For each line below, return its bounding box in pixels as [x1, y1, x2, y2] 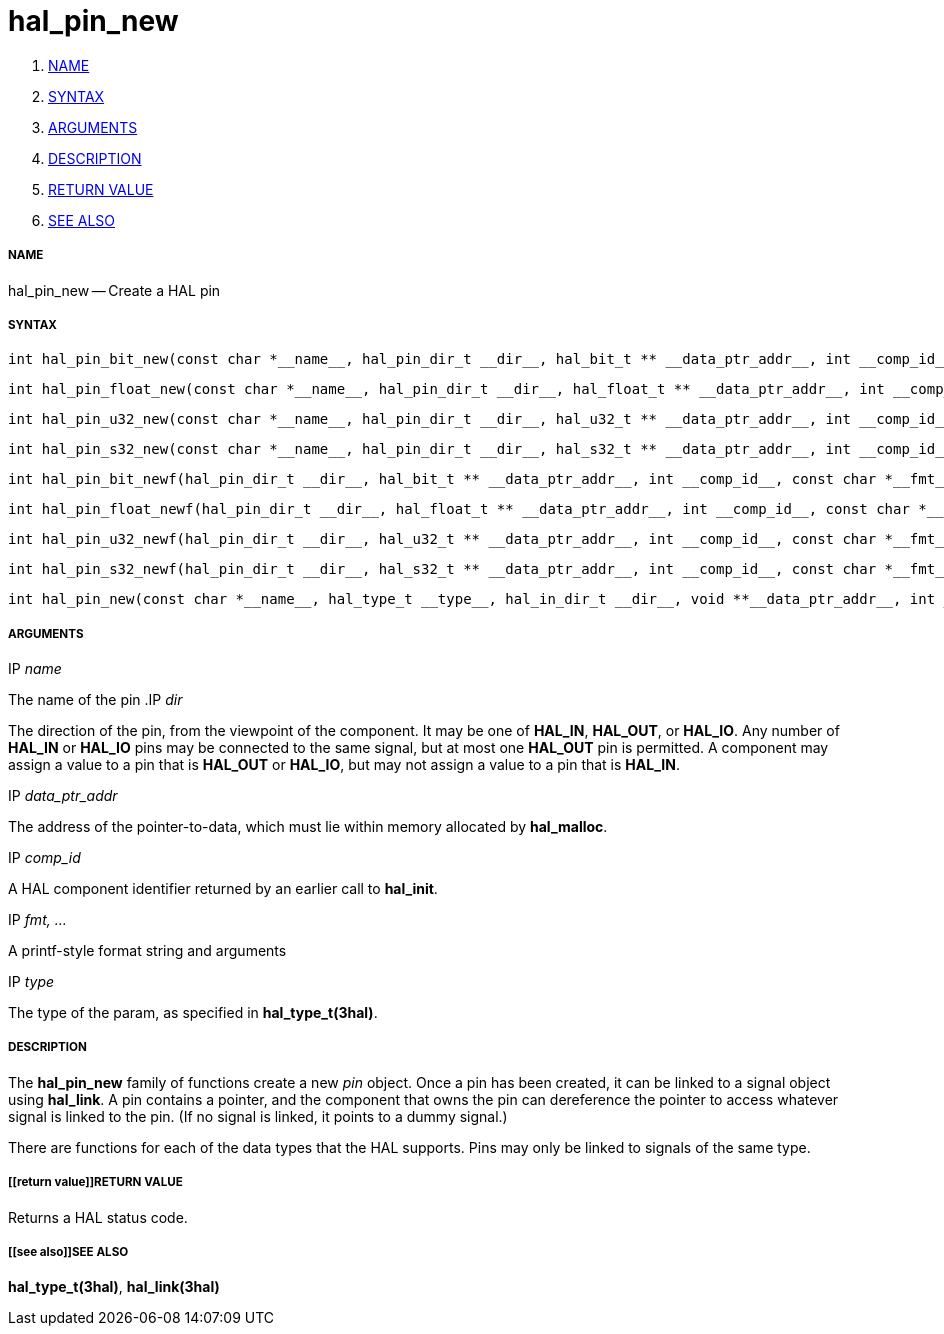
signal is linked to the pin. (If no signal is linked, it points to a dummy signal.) [8, 1107, 508, 1125]
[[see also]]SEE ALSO [8, 1245, 129, 1260]
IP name [8, 660, 62, 678]
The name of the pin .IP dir [8, 691, 183, 709]
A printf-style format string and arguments [8, 942, 287, 960]
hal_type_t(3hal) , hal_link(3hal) [8, 1278, 220, 1296]
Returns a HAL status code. [8, 1208, 188, 1226]
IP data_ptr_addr [8, 787, 118, 805]
